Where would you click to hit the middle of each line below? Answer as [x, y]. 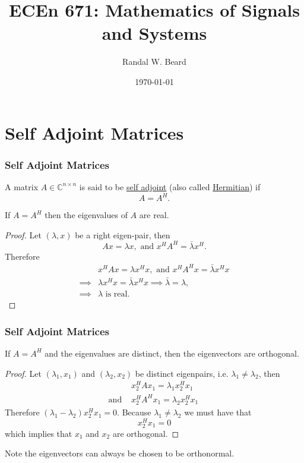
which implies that [39, 433]
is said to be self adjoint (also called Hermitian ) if [170, 186]
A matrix [22, 186]
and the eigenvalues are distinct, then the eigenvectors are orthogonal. [172, 353]
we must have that [218, 412]
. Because [134, 412]
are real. [154, 215]
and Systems [154, 33]
